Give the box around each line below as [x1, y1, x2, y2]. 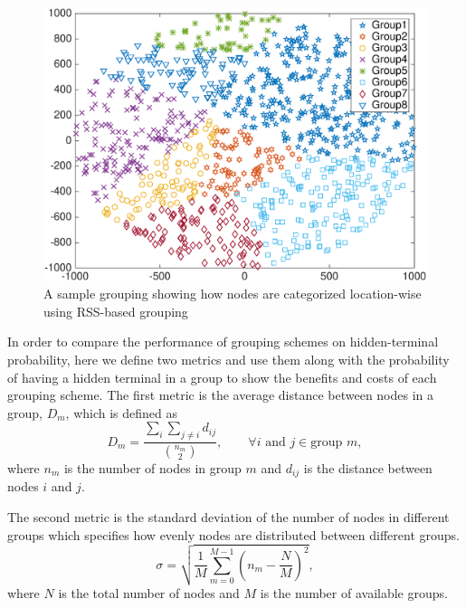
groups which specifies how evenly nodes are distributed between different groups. [7, 525, 460, 544]
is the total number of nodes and [58, 583, 240, 602]
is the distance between [303, 458, 433, 477]
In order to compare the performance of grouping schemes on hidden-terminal [7, 332, 439, 351]
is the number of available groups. [260, 583, 448, 602]
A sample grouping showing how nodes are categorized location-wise [43, 284, 422, 303]
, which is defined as [65, 403, 178, 422]
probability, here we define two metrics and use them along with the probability [7, 349, 450, 368]
